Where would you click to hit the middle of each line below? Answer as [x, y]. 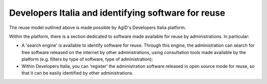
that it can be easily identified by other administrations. [77, 73]
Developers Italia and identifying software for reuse [117, 13]
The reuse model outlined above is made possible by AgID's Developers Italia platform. [98, 28]
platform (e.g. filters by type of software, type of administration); [87, 59]
